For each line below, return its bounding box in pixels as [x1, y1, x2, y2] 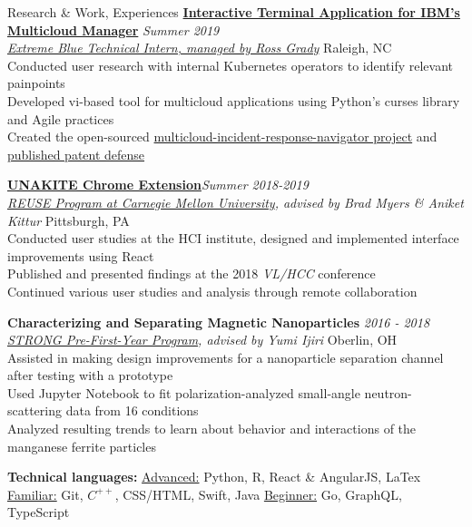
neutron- [364, 383, 412, 402]
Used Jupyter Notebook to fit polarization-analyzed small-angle [7, 383, 360, 402]
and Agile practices [7, 109, 114, 128]
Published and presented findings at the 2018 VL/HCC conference [7, 264, 376, 283]
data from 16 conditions [65, 401, 199, 420]
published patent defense [7, 144, 145, 163]
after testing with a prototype [7, 366, 173, 385]
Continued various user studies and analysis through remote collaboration [7, 281, 418, 300]
